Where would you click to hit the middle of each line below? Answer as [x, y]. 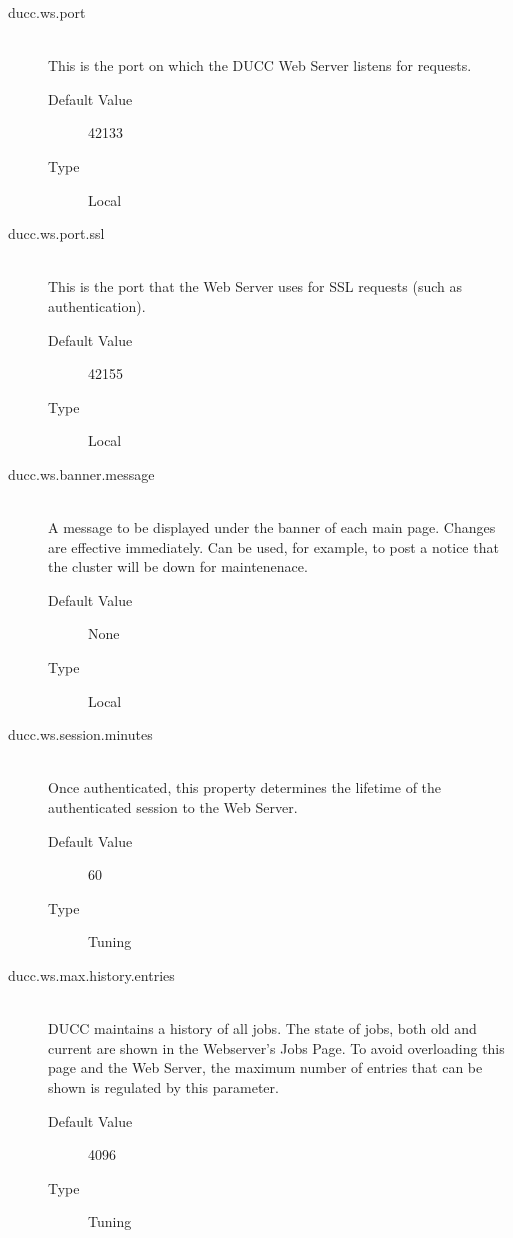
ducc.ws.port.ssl [56, 233]
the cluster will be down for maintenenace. [178, 566]
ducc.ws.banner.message [81, 473]
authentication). [97, 305]
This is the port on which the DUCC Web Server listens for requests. [260, 65]
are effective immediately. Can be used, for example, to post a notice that [273, 546]
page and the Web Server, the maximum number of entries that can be [265, 1067]
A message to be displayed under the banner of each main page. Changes [272, 527]
